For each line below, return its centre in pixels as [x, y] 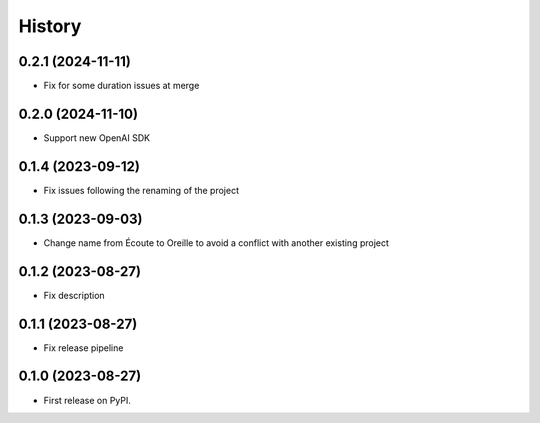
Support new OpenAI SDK [96, 137]
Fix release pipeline [83, 347]
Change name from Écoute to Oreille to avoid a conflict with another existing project [216, 242]
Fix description [74, 295]
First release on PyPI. [87, 400]
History [50, 26]
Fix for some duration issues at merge [121, 86]
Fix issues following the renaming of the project [141, 190]
